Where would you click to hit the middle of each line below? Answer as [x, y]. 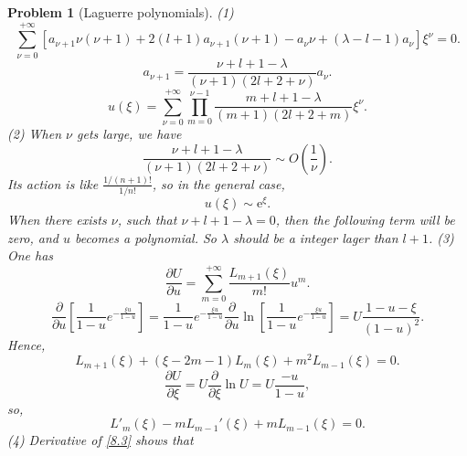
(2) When [35, 133]
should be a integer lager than [316, 237]
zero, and [33, 237]
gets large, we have [129, 133]
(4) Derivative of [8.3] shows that [101, 440]
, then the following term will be [365, 220]
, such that [147, 220]
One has [31, 255]
